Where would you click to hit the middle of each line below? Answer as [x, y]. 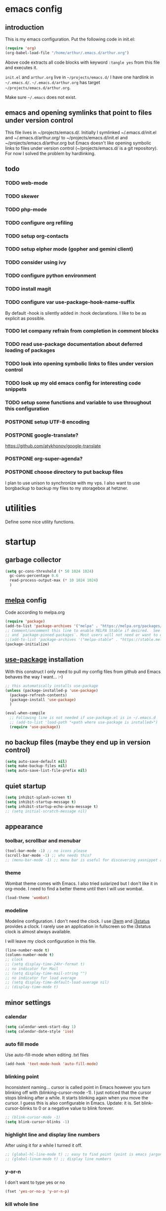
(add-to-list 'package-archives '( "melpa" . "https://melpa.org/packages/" [85, 626]
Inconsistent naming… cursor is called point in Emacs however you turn [78, 1087]
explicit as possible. [25, 318]
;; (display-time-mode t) [32, 987]
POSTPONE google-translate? [42, 435]
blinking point [22, 1077]
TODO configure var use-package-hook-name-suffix [70, 302]
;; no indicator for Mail [32, 969]
